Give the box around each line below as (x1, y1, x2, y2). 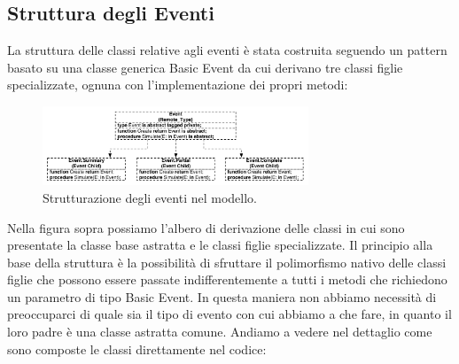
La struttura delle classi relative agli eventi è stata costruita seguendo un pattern (7, 41, 447, 59)
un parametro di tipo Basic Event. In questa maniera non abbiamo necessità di (7, 287, 437, 306)
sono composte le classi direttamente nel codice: (7, 339, 267, 358)
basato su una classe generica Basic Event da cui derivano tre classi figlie (7, 58, 403, 76)
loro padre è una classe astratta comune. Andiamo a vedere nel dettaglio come (7, 322, 432, 341)
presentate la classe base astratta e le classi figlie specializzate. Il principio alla (7, 236, 433, 254)
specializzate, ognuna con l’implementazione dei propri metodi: (7, 75, 348, 94)
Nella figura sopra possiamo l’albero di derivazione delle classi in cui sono (7, 218, 405, 236)
